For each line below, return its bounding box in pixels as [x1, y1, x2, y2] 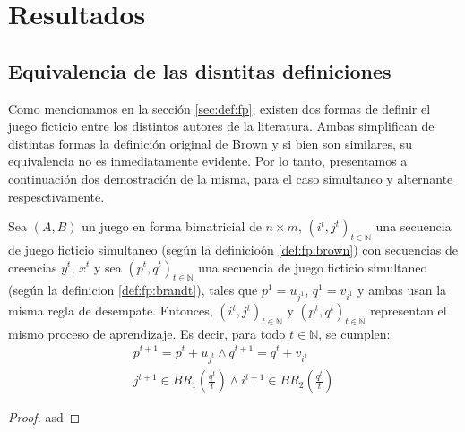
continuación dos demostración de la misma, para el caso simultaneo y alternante [8, 168, 453, 187]
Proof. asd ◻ [8, 408, 81, 427]
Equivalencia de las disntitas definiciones [8, 56, 392, 84]
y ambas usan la [357, 281, 447, 299]
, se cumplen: [318, 324, 391, 342]
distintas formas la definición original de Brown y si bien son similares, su [8, 134, 412, 152]
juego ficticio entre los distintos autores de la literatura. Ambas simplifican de [8, 117, 435, 135]
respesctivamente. [8, 186, 105, 205]
